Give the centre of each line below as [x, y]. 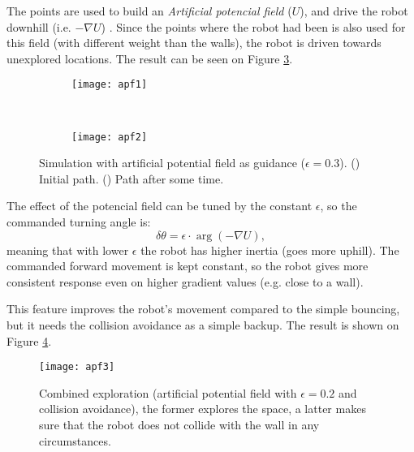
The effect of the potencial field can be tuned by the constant [160, 206]
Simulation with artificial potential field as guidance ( [172, 163]
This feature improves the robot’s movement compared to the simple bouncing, [203, 309]
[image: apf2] [110, 137]
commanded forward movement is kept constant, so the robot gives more [188, 266]
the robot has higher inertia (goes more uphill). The [270, 250]
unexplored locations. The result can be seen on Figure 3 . [150, 58]
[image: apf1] [110, 85]
